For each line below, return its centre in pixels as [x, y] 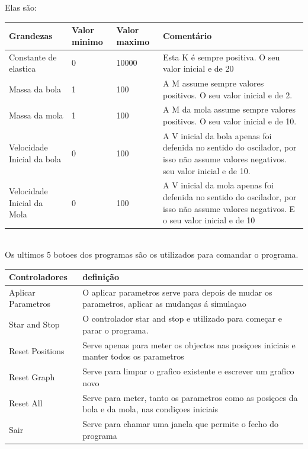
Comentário [187, 35]
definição [101, 277]
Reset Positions [37, 350]
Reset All [26, 403]
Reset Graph [32, 376]
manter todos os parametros [133, 356]
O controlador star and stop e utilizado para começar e [182, 318]
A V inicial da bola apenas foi [217, 135]
